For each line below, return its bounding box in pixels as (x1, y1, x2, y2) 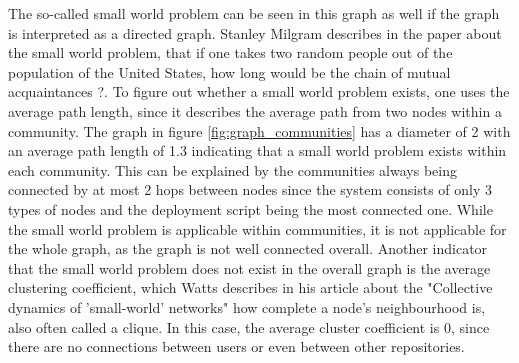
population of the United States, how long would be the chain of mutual (8, 61, 451, 82)
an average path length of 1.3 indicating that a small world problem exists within (8, 140, 507, 161)
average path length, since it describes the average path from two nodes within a (8, 100, 502, 121)
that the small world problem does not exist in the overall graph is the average (8, 257, 491, 278)
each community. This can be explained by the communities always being (8, 159, 457, 180)
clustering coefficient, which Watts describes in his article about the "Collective (8, 277, 493, 298)
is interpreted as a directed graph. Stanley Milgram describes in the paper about (8, 22, 502, 43)
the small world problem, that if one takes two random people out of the (8, 42, 453, 63)
